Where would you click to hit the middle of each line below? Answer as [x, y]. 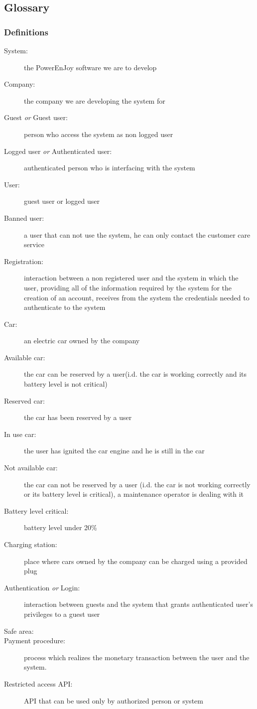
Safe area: [19, 631]
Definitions [26, 32]
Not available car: [31, 468]
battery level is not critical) [66, 384]
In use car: [20, 434]
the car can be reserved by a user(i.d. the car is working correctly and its [135, 374]
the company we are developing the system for [95, 100]
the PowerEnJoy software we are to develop [90, 67]
